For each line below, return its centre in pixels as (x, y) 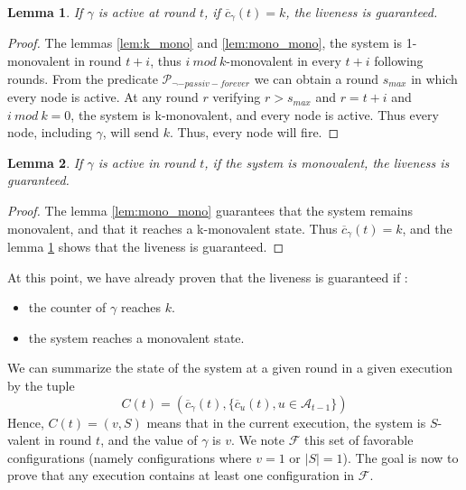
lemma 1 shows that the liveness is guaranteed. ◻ (146, 247)
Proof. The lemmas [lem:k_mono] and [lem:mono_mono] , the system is (205, 43)
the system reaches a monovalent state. (136, 337)
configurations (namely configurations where (130, 457)
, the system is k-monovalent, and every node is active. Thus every (255, 114)
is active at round (146, 12)
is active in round (147, 162)
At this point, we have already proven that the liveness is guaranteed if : (208, 277)
